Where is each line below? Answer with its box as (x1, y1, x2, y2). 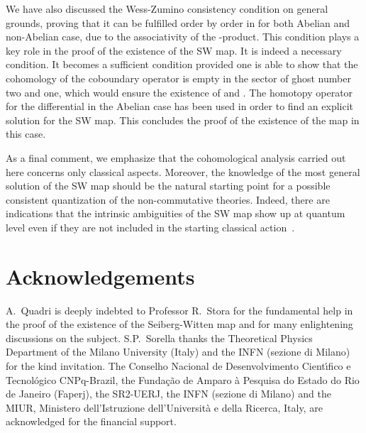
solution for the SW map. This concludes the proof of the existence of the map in (6, 112, 360, 127)
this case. (6, 126, 46, 141)
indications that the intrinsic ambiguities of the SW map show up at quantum (6, 206, 345, 221)
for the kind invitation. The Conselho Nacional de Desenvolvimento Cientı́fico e (6, 358, 351, 373)
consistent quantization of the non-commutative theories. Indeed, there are (6, 192, 330, 207)
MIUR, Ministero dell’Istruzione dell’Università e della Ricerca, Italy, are (6, 400, 323, 415)
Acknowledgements (6, 261, 195, 290)
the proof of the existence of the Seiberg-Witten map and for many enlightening (6, 317, 353, 331)
